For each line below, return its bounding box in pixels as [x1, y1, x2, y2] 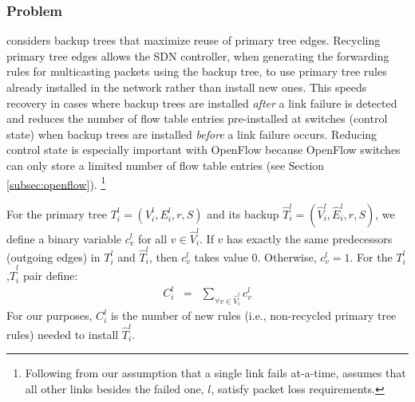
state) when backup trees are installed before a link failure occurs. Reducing [6, 125, 377, 142]
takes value [194, 248, 248, 265]
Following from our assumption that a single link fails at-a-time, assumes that [25, 365, 406, 381]
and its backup [207, 205, 279, 222]
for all [137, 230, 168, 246]
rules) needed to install [6, 325, 119, 342]
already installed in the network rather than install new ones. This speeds [6, 79, 367, 95]
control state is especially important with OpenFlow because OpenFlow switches [6, 141, 401, 158]
